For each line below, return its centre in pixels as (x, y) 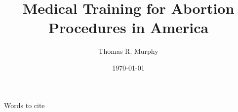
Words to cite (24, 105)
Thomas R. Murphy (128, 51)
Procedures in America (128, 27)
